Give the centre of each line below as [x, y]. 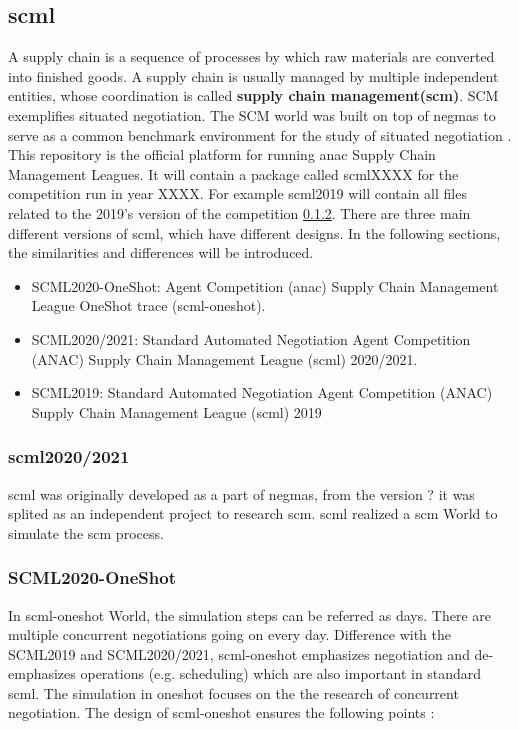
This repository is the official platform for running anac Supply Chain [222, 154]
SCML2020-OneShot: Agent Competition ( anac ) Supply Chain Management [265, 285]
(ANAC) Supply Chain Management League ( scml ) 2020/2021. [224, 358]
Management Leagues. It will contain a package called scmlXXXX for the [233, 173]
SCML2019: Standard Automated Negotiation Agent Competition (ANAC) [262, 392]
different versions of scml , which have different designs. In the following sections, [254, 232]
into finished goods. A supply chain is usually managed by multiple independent [253, 75]
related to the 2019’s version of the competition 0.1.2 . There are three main [239, 212]
